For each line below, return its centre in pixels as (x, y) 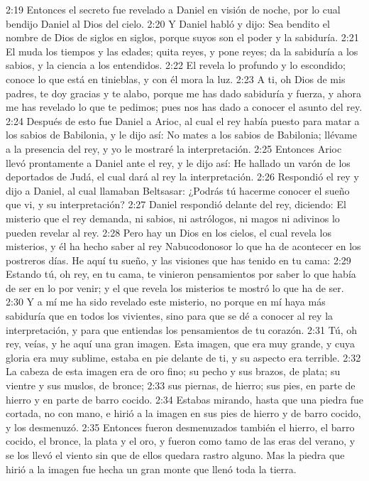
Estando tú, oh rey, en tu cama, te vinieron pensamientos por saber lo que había (181, 274)
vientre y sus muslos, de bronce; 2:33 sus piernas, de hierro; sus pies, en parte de (181, 385)
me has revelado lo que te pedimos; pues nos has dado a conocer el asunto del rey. (184, 107)
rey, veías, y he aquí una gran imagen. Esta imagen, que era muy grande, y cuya (181, 344)
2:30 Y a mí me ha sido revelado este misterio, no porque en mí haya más (166, 302)
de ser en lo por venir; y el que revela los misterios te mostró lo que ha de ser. (175, 287)
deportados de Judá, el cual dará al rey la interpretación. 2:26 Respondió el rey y (182, 177)
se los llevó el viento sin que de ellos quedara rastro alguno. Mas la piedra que (175, 455)
